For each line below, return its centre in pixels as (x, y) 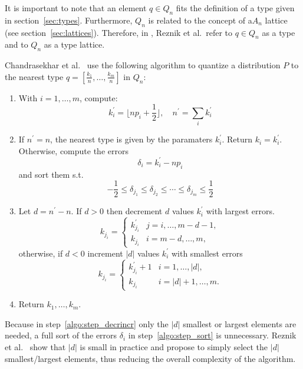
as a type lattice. (74, 44)
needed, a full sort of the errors (61, 335)
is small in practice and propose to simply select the (174, 347)
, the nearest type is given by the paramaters (131, 139)
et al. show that (35, 347)
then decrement (134, 211)
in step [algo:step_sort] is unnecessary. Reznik (212, 335)
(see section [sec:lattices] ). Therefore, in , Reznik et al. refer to (119, 32)
